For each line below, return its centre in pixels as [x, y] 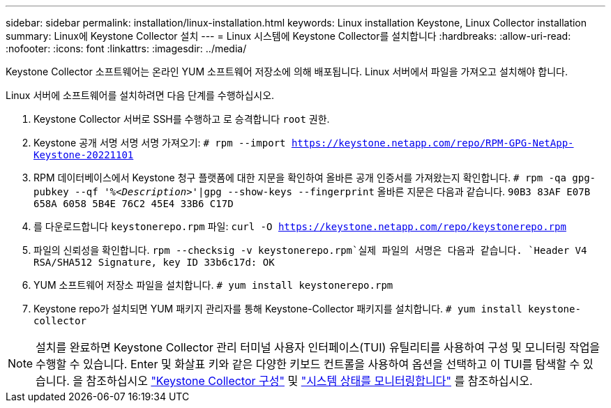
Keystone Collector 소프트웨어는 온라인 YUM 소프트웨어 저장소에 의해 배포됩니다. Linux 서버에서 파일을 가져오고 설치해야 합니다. [287, 71]
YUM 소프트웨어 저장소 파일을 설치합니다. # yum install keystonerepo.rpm [213, 285]
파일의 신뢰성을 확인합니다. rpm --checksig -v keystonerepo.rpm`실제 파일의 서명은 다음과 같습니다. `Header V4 [310, 250]
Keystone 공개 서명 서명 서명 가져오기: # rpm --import [160, 143]
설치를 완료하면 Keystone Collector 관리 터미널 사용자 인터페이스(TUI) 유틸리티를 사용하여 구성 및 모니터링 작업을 [318, 347]
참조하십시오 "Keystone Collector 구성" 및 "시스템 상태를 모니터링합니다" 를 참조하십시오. [309, 381]
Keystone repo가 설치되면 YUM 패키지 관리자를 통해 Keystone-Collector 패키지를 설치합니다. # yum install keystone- [307, 309]
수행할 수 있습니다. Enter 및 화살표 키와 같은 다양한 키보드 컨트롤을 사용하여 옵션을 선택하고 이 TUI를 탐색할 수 [308, 364]
